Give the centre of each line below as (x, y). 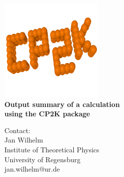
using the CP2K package (47, 114)
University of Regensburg (43, 159)
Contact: (17, 130)
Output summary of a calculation (62, 104)
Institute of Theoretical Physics (52, 149)
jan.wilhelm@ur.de (32, 169)
